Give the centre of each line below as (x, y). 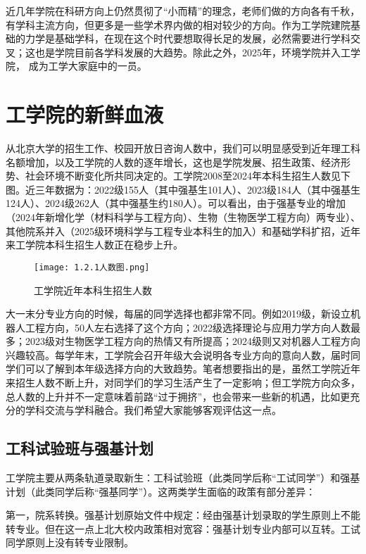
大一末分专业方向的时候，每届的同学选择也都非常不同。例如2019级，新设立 (178, 314)
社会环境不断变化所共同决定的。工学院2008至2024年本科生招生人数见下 (188, 176)
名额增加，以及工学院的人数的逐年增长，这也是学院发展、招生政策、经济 (173, 162)
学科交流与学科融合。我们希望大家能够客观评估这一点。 (153, 410)
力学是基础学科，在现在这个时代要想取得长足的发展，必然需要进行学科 (188, 38)
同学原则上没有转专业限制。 (70, 542)
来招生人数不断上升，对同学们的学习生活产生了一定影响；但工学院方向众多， (183, 383)
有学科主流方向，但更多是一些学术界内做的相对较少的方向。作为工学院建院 (178, 24)
